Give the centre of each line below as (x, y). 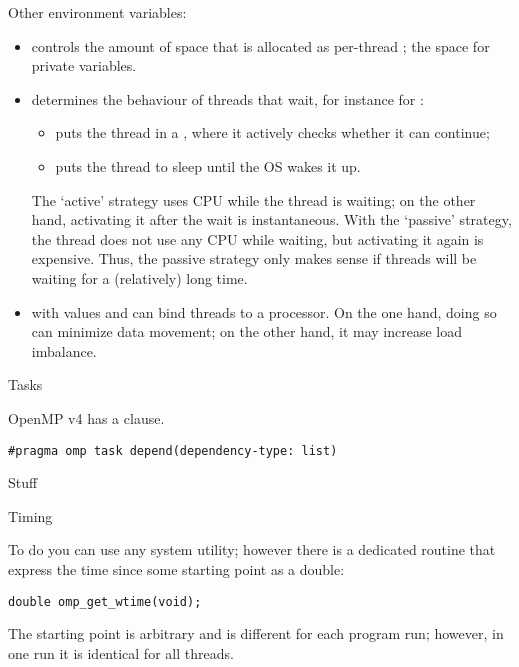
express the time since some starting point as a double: (176, 568)
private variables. (84, 65)
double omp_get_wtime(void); (105, 601)
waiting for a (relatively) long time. (139, 277)
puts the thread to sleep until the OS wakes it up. (208, 165)
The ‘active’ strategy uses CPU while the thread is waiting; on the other (253, 199)
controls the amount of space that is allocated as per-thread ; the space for (260, 45)
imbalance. (64, 350)
